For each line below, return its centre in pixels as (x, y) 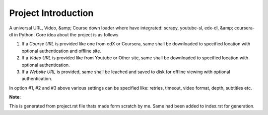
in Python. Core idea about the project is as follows (66, 34)
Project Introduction (51, 13)
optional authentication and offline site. (62, 51)
